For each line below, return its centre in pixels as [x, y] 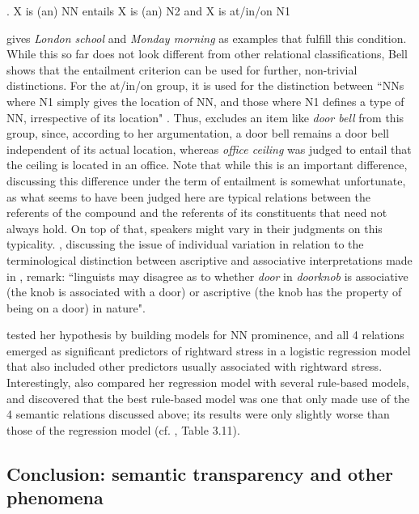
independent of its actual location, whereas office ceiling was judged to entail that [209, 149]
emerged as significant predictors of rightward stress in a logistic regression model [209, 350]
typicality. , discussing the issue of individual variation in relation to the [185, 244]
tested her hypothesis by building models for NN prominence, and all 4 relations [205, 335]
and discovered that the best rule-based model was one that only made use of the [208, 398]
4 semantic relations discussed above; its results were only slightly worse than [198, 414]
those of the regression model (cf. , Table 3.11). [123, 429]
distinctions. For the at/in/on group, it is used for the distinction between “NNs [205, 85]
